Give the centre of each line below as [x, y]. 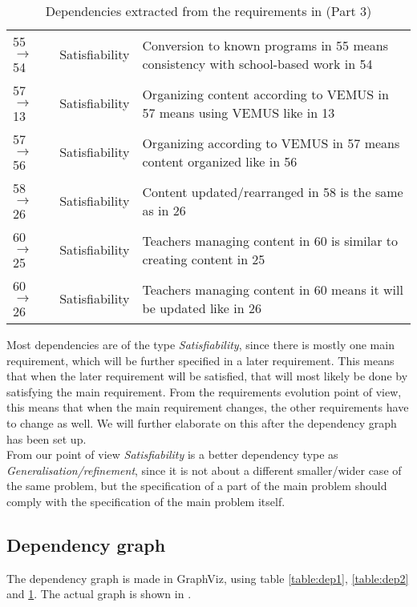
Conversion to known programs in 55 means [265, 45]
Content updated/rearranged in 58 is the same [273, 191]
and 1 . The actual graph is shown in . [99, 594]
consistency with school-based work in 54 [257, 63]
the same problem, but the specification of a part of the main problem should [197, 486]
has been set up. [47, 438]
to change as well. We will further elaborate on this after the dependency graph [202, 422]
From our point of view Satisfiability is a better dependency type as [172, 454]
